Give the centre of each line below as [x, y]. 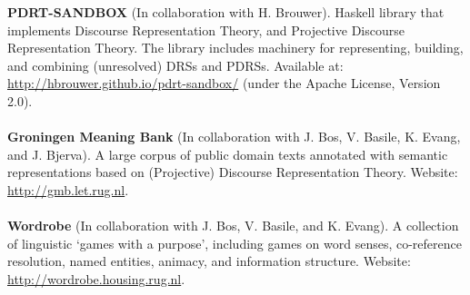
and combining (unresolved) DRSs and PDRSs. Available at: [175, 65]
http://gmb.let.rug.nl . [68, 189]
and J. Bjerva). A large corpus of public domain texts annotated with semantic [228, 154]
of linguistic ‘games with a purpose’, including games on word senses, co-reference [235, 243]
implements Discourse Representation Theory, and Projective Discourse [206, 29]
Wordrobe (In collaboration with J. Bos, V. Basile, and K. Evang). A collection [233, 226]
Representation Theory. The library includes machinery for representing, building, [235, 48]
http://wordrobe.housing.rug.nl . [96, 278]
